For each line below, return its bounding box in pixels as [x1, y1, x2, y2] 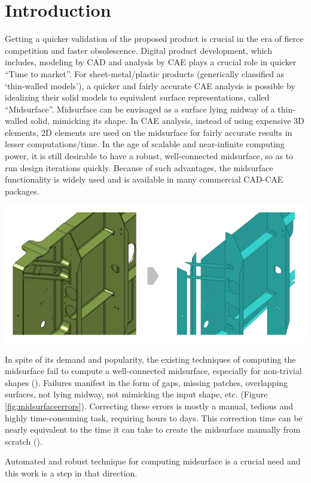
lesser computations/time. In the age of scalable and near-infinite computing [5, 138, 285, 150]
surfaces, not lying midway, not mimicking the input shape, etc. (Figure [5, 388, 268, 400]
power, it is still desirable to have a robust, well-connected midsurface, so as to [5, 150, 294, 162]
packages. [5, 184, 39, 197]
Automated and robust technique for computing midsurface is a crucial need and [5, 455, 301, 467]
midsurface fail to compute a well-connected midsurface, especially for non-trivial [5, 364, 302, 377]
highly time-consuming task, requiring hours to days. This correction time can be [5, 411, 303, 424]
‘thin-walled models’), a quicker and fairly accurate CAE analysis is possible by [5, 79, 295, 92]
